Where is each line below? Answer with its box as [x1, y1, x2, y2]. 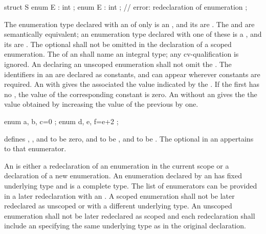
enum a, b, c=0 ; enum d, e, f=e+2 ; [4, 115, 119, 126]
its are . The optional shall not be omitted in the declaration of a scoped [4, 38, 232, 49]
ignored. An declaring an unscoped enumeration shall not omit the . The [4, 58, 232, 69]
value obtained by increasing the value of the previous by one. [4, 99, 198, 109]
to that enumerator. [4, 143, 66, 154]
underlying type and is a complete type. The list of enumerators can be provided [4, 180, 257, 191]
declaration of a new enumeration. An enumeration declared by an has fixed [4, 170, 242, 181]
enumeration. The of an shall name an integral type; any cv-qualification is [4, 49, 239, 59]
